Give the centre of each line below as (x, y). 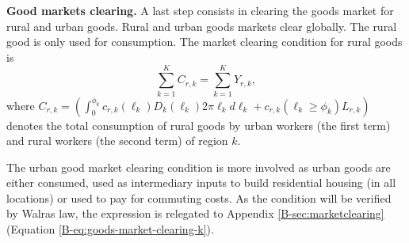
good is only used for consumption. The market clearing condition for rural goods (204, 42)
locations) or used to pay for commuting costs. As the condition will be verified (199, 197)
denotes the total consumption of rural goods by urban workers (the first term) (199, 125)
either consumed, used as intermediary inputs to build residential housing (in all (201, 182)
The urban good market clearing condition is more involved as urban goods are (199, 167)
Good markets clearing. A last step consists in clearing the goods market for (200, 10)
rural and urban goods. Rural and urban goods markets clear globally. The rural (202, 26)
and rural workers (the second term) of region (117, 140)
